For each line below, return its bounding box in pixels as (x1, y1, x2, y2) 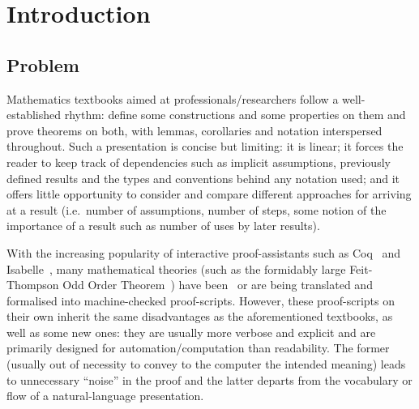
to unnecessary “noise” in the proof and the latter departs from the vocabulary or (6, 371, 413, 388)
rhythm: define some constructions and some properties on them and (64, 106, 406, 123)
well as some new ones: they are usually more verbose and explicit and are (6, 323, 376, 340)
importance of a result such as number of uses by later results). (6, 217, 320, 234)
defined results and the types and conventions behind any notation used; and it (6, 169, 400, 186)
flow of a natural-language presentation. (6, 387, 204, 404)
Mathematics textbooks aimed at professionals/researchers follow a (6, 90, 339, 107)
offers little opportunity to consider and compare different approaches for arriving (6, 185, 412, 202)
